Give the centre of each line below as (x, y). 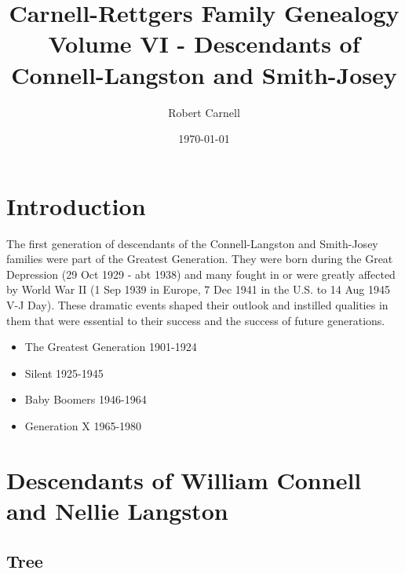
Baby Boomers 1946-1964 (86, 399)
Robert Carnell (204, 112)
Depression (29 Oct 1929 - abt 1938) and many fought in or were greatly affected (201, 274)
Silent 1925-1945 (64, 373)
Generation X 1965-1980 (83, 425)
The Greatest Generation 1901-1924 (111, 347)
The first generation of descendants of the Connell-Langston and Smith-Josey (192, 243)
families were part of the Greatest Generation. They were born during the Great (200, 259)
